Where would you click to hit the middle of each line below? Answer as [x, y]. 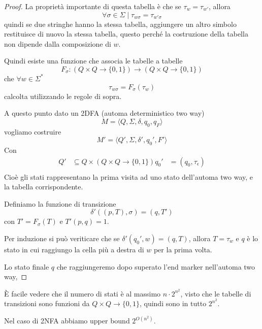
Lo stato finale [27, 266]
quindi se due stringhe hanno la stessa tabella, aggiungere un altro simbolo [120, 24]
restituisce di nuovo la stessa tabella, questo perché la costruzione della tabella [126, 34]
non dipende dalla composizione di [58, 43]
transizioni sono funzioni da [47, 303]
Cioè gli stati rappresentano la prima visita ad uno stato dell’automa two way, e [129, 176]
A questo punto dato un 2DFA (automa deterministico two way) [104, 113]
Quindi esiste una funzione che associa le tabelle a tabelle [93, 61]
